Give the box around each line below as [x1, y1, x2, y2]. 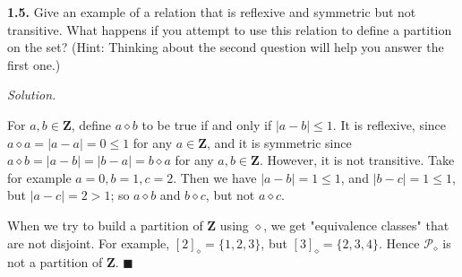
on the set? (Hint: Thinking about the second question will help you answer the [7, 38, 444, 56]
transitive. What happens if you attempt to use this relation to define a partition [7, 20, 452, 39]
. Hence [379, 233, 420, 252]
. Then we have [173, 168, 257, 186]
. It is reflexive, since [332, 115, 447, 134]
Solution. [7, 85, 56, 104]
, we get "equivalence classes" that [263, 215, 449, 234]
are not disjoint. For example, [7, 233, 170, 252]
